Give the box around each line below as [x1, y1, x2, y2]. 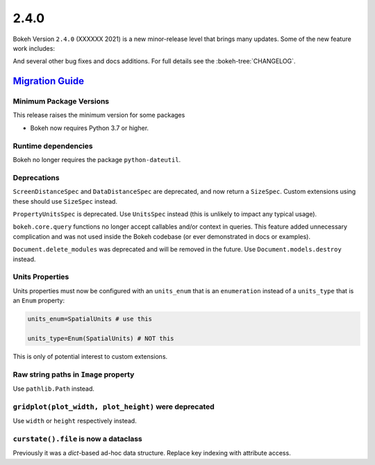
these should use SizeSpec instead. [12, 197, 118, 205]
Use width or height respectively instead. [12, 417, 137, 425]
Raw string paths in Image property [12, 369, 135, 379]
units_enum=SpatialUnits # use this [27, 315, 153, 323]
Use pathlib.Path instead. [12, 384, 95, 393]
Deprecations [12, 172, 60, 182]
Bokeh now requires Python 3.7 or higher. [30, 124, 149, 132]
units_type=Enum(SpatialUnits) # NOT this [27, 334, 174, 342]
